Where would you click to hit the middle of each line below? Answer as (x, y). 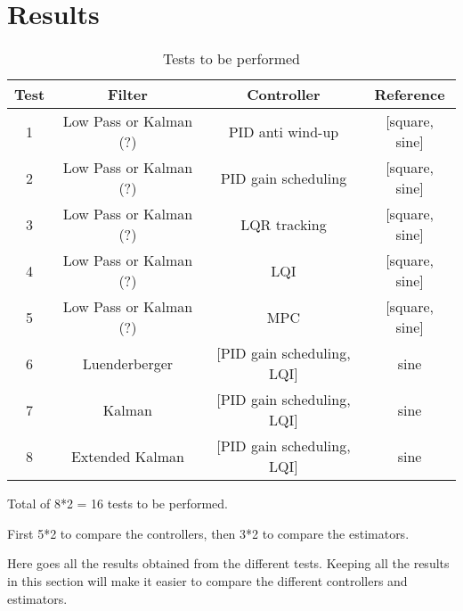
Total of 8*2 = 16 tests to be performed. (118, 504)
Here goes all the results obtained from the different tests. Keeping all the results (228, 563)
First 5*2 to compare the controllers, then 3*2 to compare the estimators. (208, 533)
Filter (127, 95)
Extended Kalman (127, 456)
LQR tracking (284, 224)
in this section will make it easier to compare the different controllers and (207, 580)
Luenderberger (128, 363)
